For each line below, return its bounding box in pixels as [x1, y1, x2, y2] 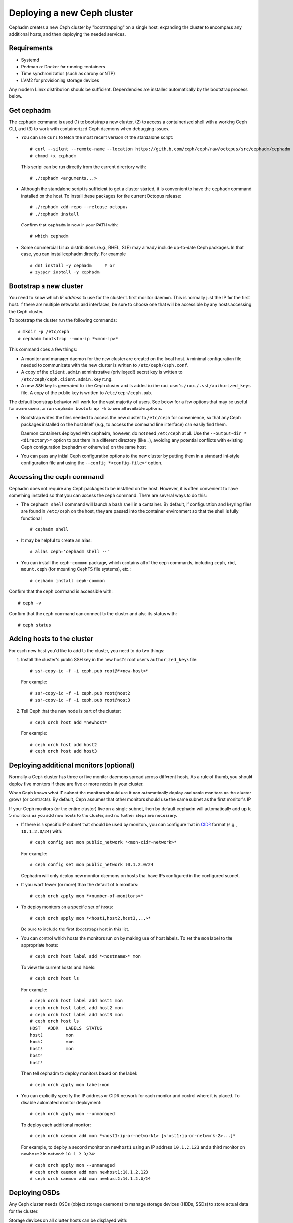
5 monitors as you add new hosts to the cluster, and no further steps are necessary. [9, 813, 178, 818]
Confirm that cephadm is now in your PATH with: [21, 222, 118, 227]
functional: [21, 515, 43, 521]
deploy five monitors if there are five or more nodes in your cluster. [9, 781, 144, 787]
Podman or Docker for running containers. [21, 64, 106, 69]
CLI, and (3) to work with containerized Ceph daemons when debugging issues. [9, 126, 170, 132]
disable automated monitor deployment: [21, 1100, 102, 1106]
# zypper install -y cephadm [30, 269, 100, 275]
